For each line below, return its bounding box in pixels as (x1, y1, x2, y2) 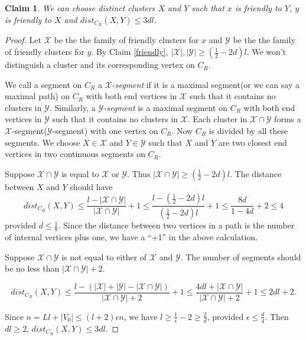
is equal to (61, 167, 99, 179)
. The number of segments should (180, 250, 301, 263)
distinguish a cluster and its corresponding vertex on (5, 58, 195, 71)
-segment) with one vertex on (52, 125, 158, 137)
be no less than (5, 262, 60, 274)
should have (70, 180, 113, 192)
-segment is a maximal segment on (103, 101, 227, 113)
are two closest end (218, 136, 287, 148)
